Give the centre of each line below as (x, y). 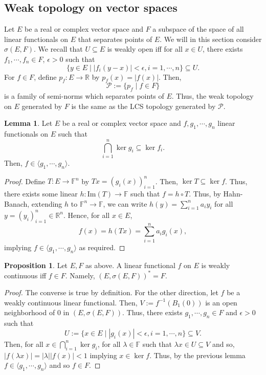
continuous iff (25, 275)
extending (47, 203)
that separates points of (115, 39)
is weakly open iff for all (145, 49)
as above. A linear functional (130, 265)
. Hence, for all (87, 215)
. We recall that (58, 49)
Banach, (17, 203)
